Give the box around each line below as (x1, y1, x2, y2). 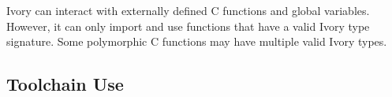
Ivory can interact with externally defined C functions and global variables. (6, 2, 370, 18)
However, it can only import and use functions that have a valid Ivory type (6, 17, 370, 34)
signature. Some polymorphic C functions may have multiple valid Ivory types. (6, 33, 387, 50)
